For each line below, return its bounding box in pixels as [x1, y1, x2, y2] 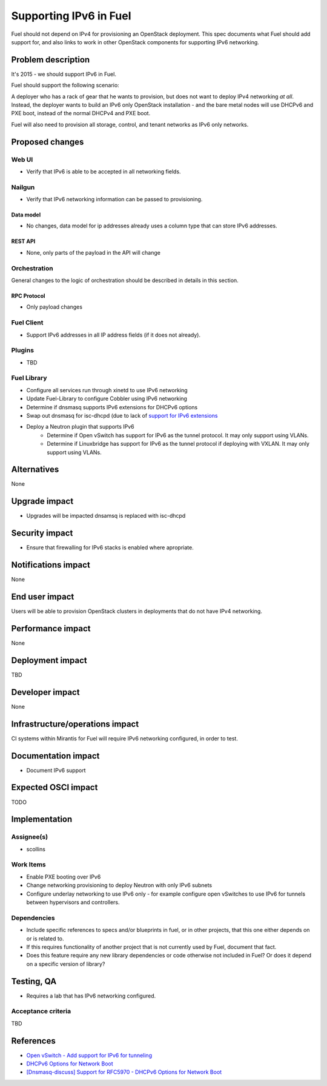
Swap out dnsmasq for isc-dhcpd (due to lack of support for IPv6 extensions [26, 412, 218, 419]
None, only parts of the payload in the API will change [26, 249, 160, 256]
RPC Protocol [11, 292, 45, 300]
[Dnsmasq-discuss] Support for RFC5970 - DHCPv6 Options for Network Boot [26, 1068, 222, 1076]
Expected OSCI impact [11, 782, 98, 793]
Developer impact [11, 687, 80, 697]
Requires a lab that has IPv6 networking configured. [26, 992, 156, 999]
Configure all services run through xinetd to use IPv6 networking [26, 386, 188, 394]
